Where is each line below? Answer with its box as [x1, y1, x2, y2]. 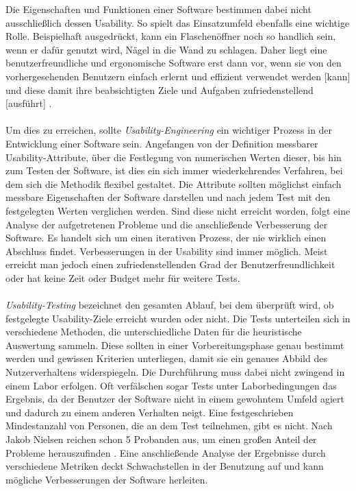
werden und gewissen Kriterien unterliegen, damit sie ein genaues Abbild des [5, 351, 327, 366]
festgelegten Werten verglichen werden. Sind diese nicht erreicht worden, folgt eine [5, 203, 351, 217]
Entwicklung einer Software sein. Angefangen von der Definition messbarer [5, 136, 318, 150]
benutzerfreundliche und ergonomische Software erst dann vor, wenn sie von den [5, 56, 342, 70]
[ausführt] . [5, 96, 52, 110]
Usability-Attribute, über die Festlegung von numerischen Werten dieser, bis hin [5, 149, 342, 164]
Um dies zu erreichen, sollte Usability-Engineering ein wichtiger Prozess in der [5, 123, 333, 137]
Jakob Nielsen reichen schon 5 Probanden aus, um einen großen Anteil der [5, 432, 317, 446]
